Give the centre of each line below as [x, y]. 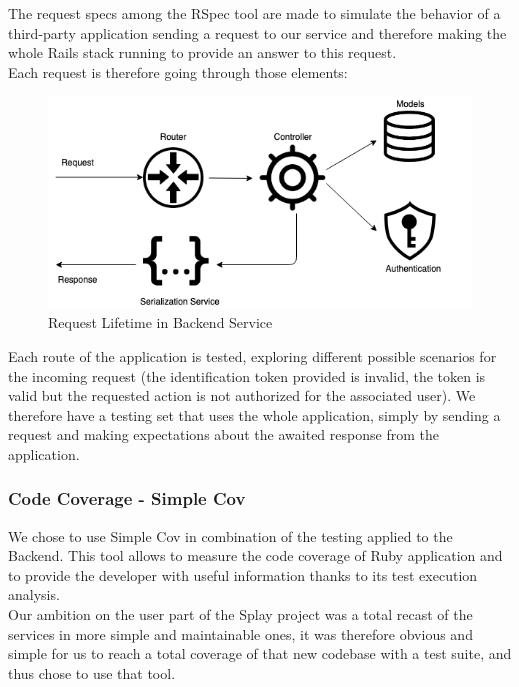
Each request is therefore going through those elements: [178, 71]
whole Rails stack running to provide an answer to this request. [202, 52]
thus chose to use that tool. [92, 672]
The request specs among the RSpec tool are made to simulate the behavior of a [254, 13]
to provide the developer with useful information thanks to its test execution [243, 574]
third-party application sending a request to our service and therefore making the [257, 32]
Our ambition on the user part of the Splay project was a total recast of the [240, 614]
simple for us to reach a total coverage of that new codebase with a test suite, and [260, 653]
